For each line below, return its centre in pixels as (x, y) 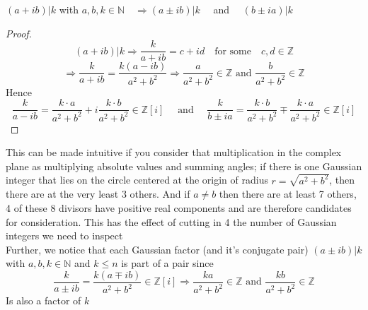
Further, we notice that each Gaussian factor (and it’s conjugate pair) (157, 249)
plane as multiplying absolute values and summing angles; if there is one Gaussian (184, 166)
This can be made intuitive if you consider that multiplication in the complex (174, 152)
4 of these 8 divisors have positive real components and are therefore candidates (179, 207)
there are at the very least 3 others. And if (98, 194)
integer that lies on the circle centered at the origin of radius (137, 180)
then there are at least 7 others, (288, 194)
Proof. (19, 33)
